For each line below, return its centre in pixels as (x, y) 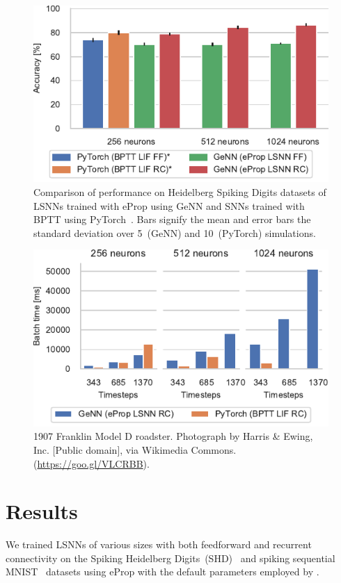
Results (42, 511)
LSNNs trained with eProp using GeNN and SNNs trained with (169, 205)
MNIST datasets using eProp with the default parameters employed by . (162, 572)
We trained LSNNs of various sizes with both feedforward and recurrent (159, 544)
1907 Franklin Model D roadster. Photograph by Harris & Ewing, (173, 436)
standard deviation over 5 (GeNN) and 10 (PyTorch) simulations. (175, 232)
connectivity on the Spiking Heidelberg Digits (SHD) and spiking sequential (170, 558)
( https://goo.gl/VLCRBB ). (92, 463)
